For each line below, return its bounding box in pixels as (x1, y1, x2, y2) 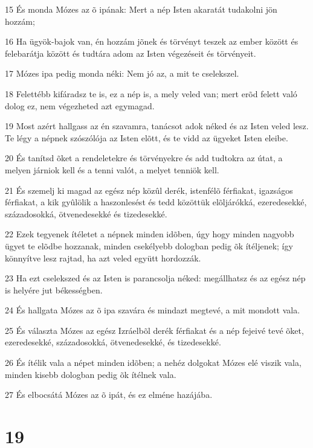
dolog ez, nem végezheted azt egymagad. (5, 99, 155, 112)
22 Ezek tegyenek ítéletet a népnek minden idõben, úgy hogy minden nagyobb (5, 228, 294, 240)
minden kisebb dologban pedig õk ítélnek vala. (5, 368, 176, 380)
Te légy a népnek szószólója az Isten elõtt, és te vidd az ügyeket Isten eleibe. (5, 131, 288, 144)
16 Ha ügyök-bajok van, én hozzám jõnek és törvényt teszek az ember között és (5, 35, 298, 48)
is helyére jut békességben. (5, 283, 103, 296)
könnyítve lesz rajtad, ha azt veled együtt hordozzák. (5, 251, 201, 264)
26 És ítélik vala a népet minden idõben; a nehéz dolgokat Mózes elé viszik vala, (5, 356, 302, 369)
